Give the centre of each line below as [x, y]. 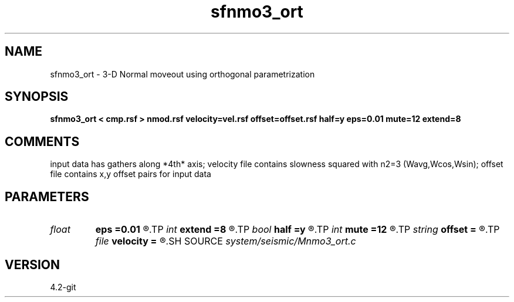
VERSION [33, 264]
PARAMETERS [47, 196]
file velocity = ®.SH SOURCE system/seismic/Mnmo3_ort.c [226, 241]
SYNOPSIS [37, 97]
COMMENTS [42, 141]
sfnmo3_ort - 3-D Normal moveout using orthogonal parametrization [182, 74]
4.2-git [63, 287]
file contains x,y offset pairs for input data [131, 174]
